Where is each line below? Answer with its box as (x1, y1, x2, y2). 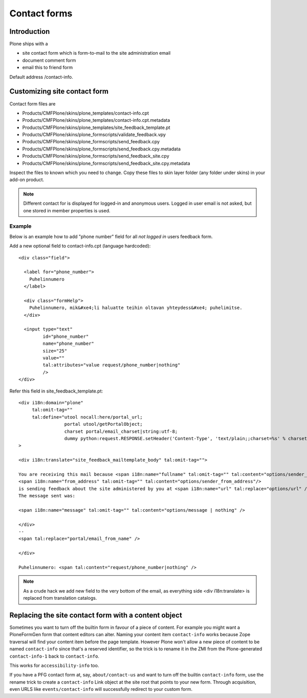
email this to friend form (22, 64, 73, 71)
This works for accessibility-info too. (9, 662, 99, 668)
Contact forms (9, 8, 73, 19)
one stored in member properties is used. (23, 207, 111, 213)
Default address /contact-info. (9, 74, 74, 80)
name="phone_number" (42, 341, 95, 346)
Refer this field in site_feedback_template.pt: (9, 388, 103, 394)
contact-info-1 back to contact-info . (9, 653, 100, 659)
